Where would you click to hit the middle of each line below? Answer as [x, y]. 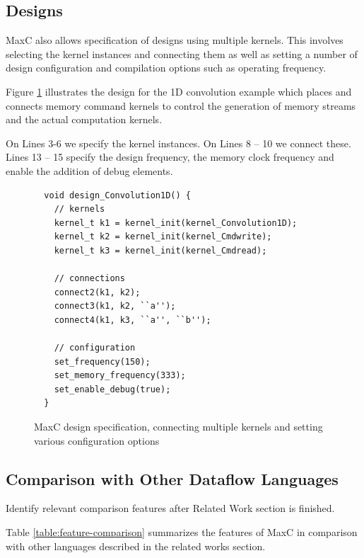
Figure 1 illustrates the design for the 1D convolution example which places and [179, 91]
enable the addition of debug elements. [89, 170]
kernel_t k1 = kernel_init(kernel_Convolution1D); [176, 223]
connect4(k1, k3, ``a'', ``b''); [133, 320]
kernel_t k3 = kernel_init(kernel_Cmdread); [160, 250]
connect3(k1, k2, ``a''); [115, 306]
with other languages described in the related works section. [136, 546]
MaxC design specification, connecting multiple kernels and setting [178, 427]
